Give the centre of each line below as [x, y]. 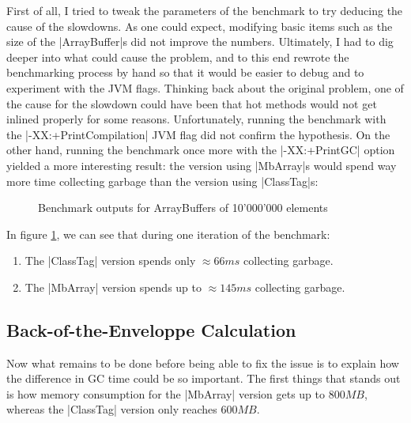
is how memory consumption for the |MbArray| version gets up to [166, 393]
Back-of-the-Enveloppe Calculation [151, 329]
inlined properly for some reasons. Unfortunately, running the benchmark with [196, 119]
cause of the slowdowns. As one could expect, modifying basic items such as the [200, 26]
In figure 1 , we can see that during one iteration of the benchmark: [168, 234]
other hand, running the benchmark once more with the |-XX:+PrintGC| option [201, 150]
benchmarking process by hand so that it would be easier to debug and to [185, 72]
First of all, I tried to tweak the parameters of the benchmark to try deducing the [205, 10]
